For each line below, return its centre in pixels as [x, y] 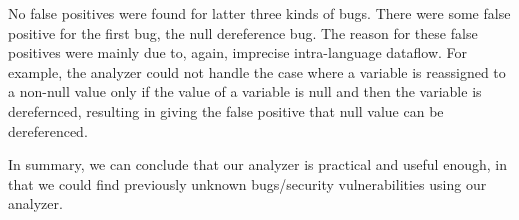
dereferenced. [48, 130]
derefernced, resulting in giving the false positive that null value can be [226, 110]
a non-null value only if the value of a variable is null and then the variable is [245, 91]
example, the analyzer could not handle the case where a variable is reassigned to [257, 71]
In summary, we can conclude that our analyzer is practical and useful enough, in [257, 164]
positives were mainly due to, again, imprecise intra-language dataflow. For [238, 52]
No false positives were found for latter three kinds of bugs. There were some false [259, 13]
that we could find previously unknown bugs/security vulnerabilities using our [247, 183]
